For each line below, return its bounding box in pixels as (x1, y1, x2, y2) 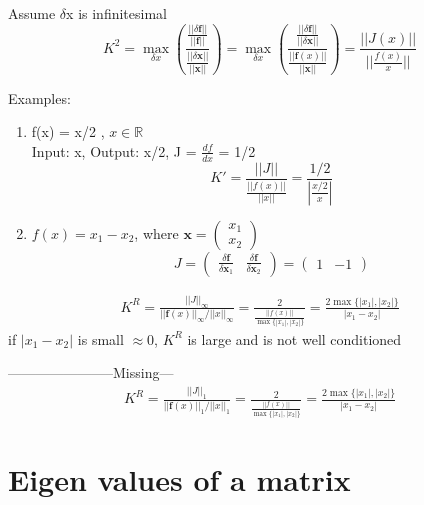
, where (134, 222, 179, 243)
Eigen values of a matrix (8, 459, 351, 500)
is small (77, 328, 124, 349)
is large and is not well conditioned (187, 328, 402, 349)
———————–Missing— (8, 362, 174, 383)
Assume (8, 3, 56, 23)
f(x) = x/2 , (31, 121, 105, 142)
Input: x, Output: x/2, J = (31, 140, 197, 161)
